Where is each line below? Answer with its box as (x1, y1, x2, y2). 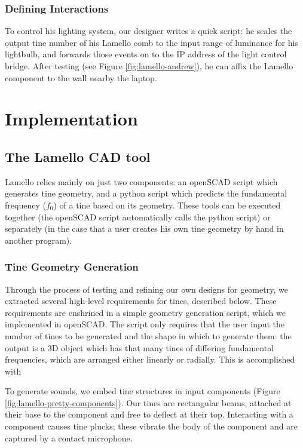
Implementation (5, 106, 138, 131)
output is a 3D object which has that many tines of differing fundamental (5, 341, 274, 354)
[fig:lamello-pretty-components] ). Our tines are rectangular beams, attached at (5, 396, 292, 409)
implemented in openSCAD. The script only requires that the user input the (5, 318, 285, 330)
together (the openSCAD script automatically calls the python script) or (5, 210, 271, 223)
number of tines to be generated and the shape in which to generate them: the (5, 329, 292, 342)
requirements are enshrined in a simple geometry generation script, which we (5, 306, 286, 318)
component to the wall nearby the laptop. (5, 71, 157, 84)
